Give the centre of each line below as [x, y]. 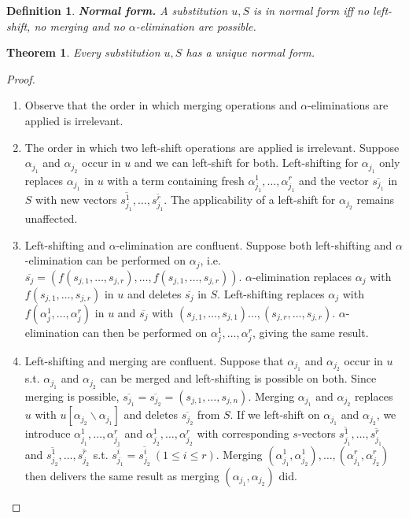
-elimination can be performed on [105, 260]
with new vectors [76, 199]
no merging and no [79, 26]
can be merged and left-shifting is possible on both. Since [238, 378]
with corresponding [243, 433]
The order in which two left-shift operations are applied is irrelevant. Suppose [212, 147]
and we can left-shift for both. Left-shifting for [246, 163]
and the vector [333, 180]
